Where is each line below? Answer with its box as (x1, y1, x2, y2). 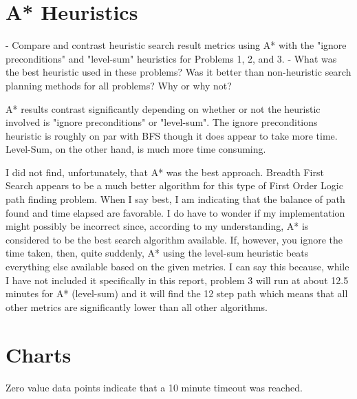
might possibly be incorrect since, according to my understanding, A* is (6, 219, 309, 233)
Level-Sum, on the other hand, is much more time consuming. (6, 142, 266, 156)
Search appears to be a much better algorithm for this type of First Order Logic (6, 178, 343, 193)
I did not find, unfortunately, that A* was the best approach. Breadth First (6, 164, 324, 179)
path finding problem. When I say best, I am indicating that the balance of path (6, 192, 345, 206)
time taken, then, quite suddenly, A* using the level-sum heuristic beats (6, 246, 309, 260)
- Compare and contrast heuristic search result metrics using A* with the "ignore (6, 38, 347, 52)
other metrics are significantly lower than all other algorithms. (6, 299, 268, 314)
